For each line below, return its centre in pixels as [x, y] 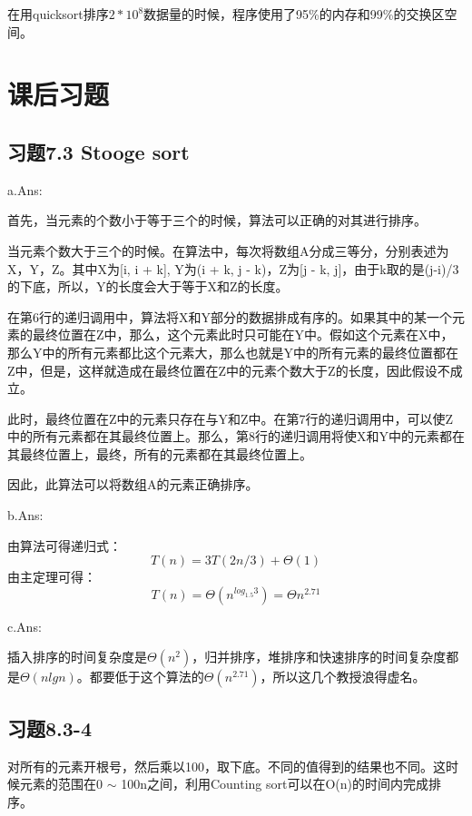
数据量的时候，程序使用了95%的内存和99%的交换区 [294, 14]
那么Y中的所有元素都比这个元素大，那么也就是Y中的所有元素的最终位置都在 [233, 352]
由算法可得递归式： [64, 545]
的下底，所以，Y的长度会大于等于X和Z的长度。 [148, 286]
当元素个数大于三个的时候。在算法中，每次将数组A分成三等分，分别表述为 [228, 250]
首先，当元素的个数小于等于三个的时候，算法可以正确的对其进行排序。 [217, 220]
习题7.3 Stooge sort [98, 151]
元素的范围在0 [61, 784]
